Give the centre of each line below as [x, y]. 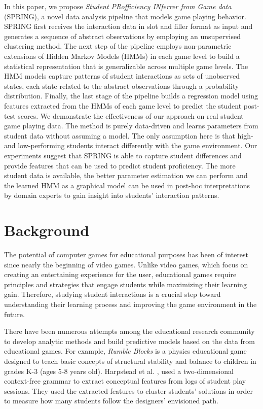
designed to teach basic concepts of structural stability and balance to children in [130, 361]
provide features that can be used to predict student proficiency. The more [120, 165]
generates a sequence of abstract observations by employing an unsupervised [122, 36]
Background [47, 230]
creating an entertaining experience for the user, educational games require [120, 274]
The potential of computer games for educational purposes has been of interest [126, 254]
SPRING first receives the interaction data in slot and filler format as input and [128, 26]
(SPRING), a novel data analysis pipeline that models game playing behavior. [125, 16]
